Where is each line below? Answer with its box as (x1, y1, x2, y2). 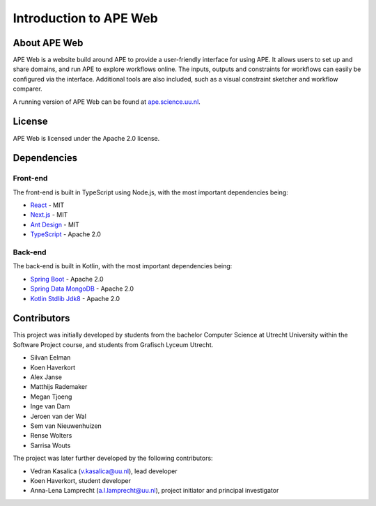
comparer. (13, 84, 42, 93)
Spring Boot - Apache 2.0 (30, 275, 104, 283)
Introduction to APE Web (13, 10, 158, 26)
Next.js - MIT (30, 210, 68, 219)
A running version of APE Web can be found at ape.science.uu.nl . (13, 98, 201, 106)
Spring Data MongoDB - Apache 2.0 (30, 284, 134, 293)
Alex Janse (30, 373, 63, 381)
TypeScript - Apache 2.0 (30, 230, 101, 238)
